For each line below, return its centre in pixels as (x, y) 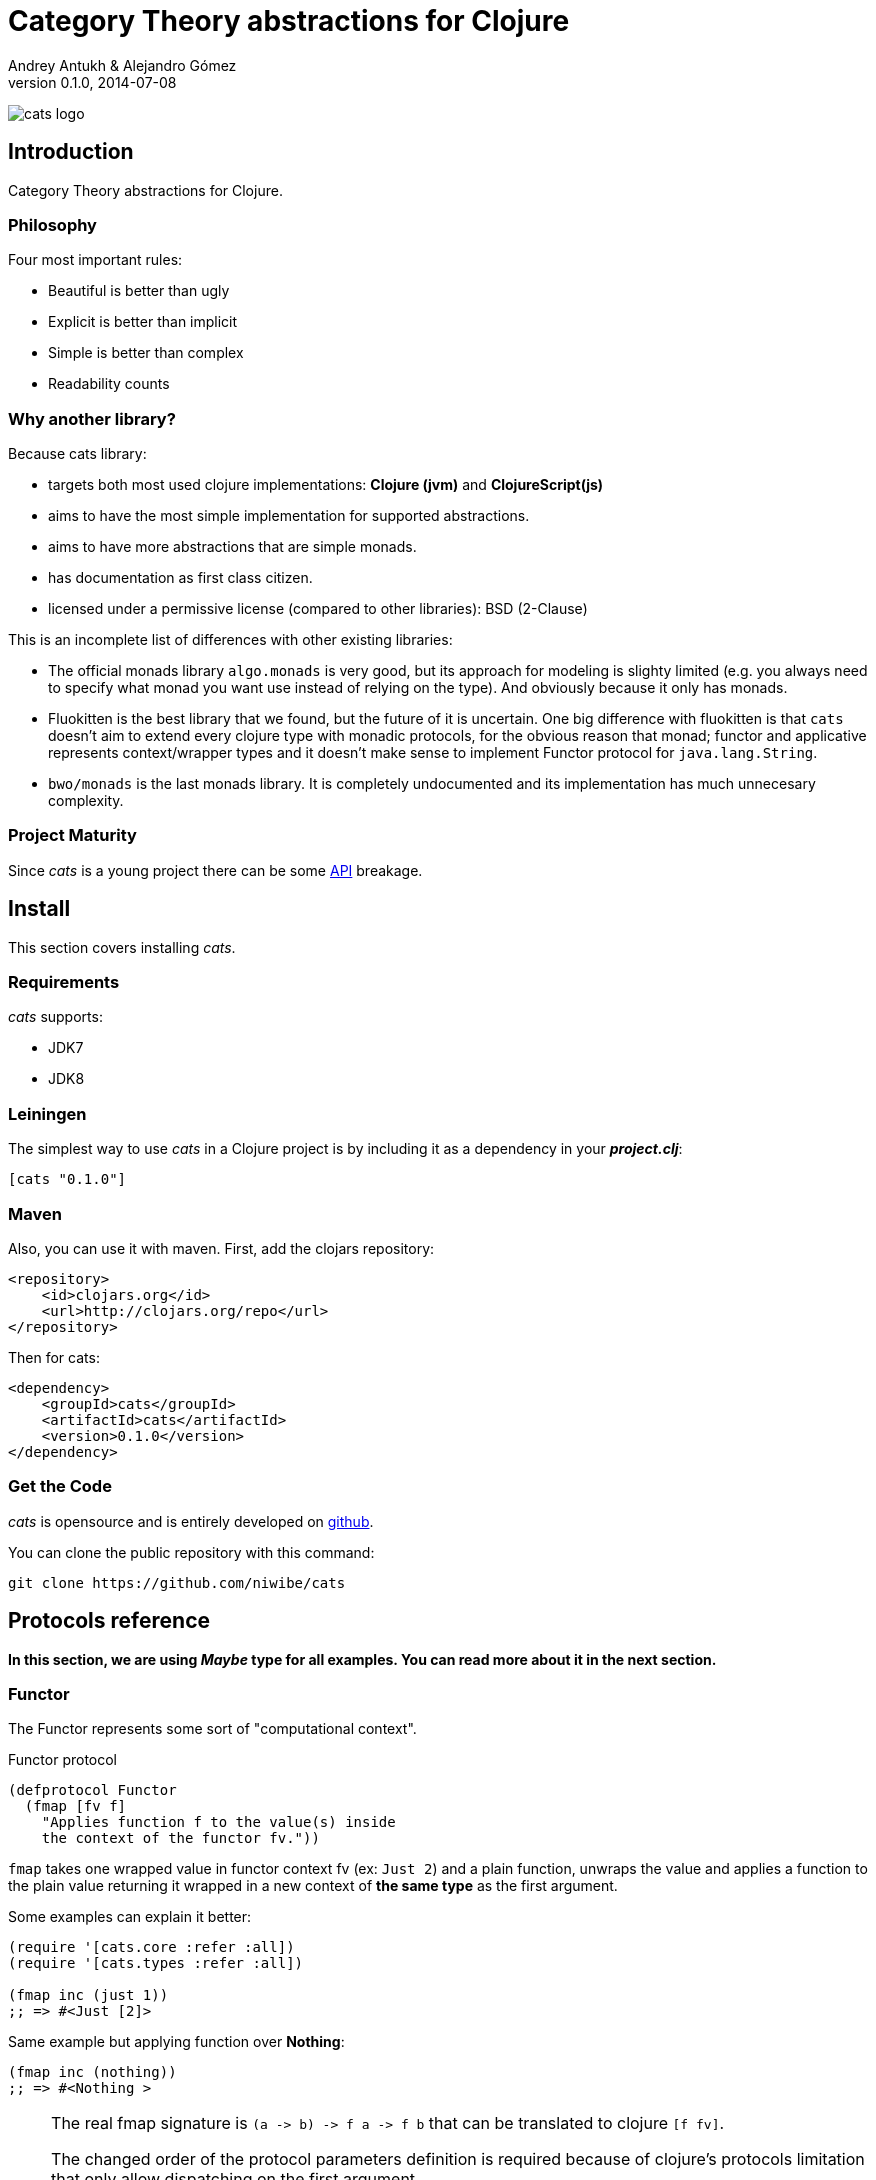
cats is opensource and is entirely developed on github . (191, 1521)
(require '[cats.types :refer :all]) (156, 1963)
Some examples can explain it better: (130, 1917)
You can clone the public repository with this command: (191, 1552)
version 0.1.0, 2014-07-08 (92, 82)
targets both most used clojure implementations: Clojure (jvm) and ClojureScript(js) (326, 485)
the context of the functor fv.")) (180, 1838)
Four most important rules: (95, 260)
